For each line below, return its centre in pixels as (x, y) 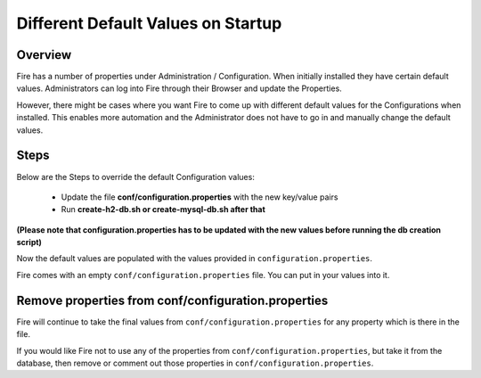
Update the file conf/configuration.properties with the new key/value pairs (200, 197)
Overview (44, 55)
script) (29, 242)
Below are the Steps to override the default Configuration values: (136, 177)
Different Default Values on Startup (149, 23)
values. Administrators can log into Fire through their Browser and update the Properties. (179, 88)
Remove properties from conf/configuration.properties (172, 300)
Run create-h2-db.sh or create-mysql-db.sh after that (163, 210)
